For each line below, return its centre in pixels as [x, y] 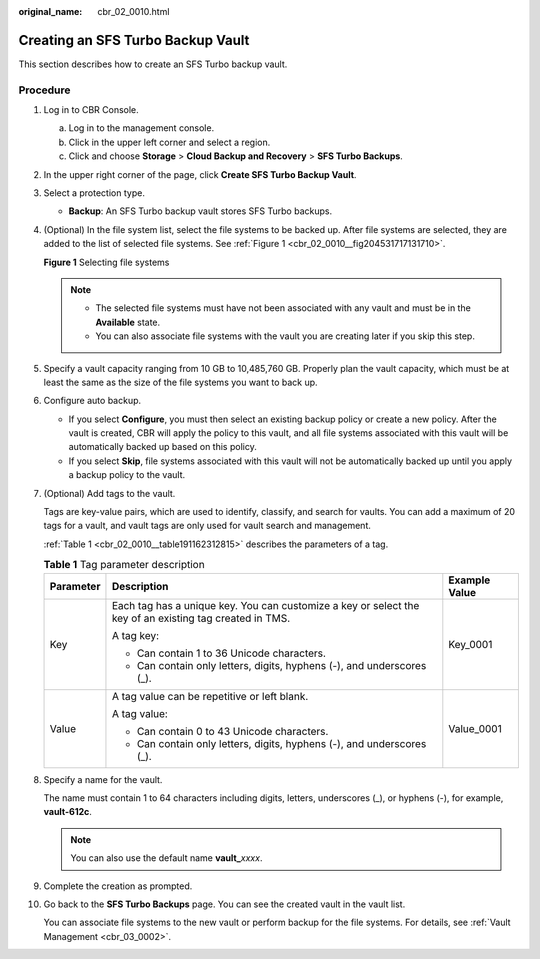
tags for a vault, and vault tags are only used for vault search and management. [207, 526]
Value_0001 [475, 728]
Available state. [128, 322]
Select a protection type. [94, 193]
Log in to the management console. [141, 128]
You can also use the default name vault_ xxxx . [166, 858]
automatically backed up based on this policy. [162, 447]
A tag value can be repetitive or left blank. [210, 696]
